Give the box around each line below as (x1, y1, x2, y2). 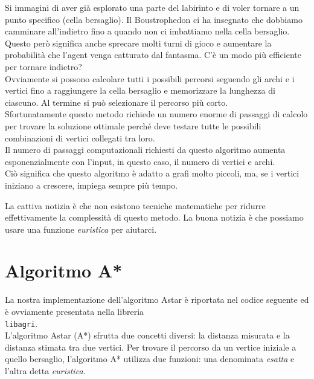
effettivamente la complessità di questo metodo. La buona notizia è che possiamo (5, 211, 304, 224)
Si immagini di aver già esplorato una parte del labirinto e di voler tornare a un (5, 1, 300, 13)
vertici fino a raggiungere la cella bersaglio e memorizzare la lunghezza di (5, 84, 275, 97)
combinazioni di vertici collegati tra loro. (5, 131, 155, 144)
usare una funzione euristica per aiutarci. (5, 222, 157, 235)
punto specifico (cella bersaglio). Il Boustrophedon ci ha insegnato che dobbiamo (5, 13, 303, 25)
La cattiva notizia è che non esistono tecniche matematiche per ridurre (5, 199, 266, 212)
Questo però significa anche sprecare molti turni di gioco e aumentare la (5, 36, 272, 49)
